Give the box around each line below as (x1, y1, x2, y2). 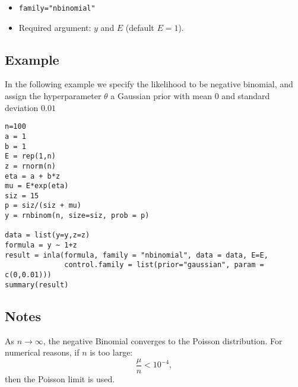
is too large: (90, 346, 133, 359)
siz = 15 (5, 191, 39, 200)
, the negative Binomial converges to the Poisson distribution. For (43, 334, 283, 347)
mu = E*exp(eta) (5, 182, 69, 191)
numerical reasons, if (5, 346, 80, 359)
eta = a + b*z (5, 172, 61, 180)
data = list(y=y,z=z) (5, 231, 90, 240)
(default (125, 21, 154, 33)
